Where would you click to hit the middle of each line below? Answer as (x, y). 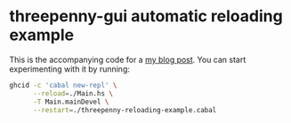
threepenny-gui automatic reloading (146, 16)
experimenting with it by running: (70, 69)
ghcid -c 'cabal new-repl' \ (63, 85)
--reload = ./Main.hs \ (73, 93)
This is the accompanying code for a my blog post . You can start (128, 59)
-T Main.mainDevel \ (71, 102)
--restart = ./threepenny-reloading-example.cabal (125, 110)
